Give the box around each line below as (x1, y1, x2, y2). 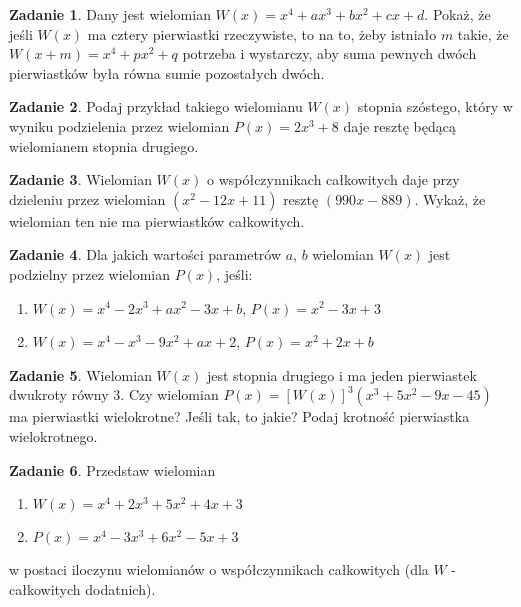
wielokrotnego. (9, 425, 98, 446)
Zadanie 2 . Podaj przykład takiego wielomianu (9, 96, 303, 117)
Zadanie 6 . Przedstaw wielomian (9, 459, 216, 480)
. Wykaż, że (414, 188, 486, 209)
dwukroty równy (9, 384, 109, 405)
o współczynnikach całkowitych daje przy (206, 169, 460, 190)
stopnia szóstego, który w (357, 96, 513, 117)
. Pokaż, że (424, 4, 491, 24)
